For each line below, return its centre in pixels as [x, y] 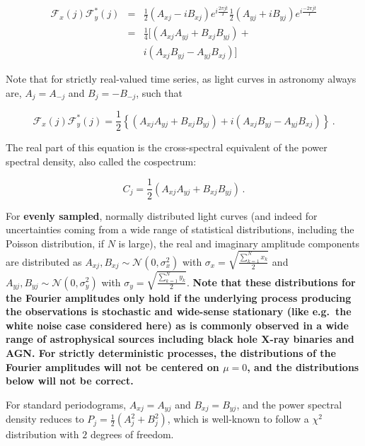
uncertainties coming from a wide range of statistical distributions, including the [180, 229]
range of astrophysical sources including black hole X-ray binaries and [180, 339]
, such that [160, 92]
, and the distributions [303, 366]
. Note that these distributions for [271, 282]
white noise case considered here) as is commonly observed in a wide [177, 325]
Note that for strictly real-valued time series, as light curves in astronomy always [181, 79]
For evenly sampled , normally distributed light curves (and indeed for [162, 215]
